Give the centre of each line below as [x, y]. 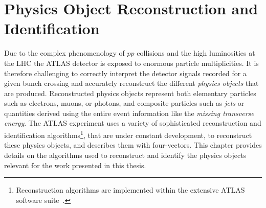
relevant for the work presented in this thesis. [75, 165]
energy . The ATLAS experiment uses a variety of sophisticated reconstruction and [133, 123]
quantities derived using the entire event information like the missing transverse [129, 113]
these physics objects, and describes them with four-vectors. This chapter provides [133, 145]
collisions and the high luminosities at [196, 53]
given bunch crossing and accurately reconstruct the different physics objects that [131, 83]
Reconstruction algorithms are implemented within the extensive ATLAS [130, 190]
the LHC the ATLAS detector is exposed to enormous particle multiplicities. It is [131, 63]
